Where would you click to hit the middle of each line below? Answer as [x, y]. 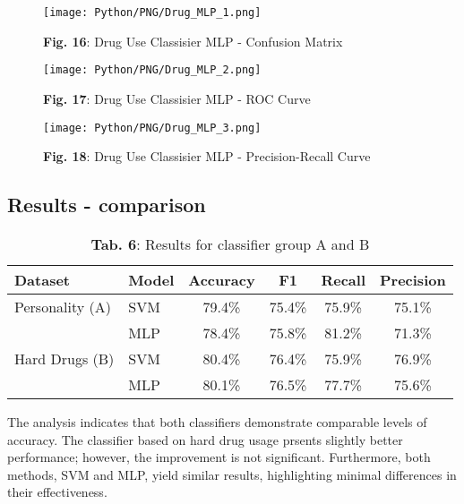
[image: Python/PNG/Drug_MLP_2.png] [152, 70]
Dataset [43, 279]
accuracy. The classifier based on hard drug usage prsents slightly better [205, 439]
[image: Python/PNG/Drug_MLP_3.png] [152, 128]
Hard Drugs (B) [64, 358]
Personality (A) [63, 306]
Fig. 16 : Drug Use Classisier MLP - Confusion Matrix [193, 41]
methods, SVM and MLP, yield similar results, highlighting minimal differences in [232, 474]
